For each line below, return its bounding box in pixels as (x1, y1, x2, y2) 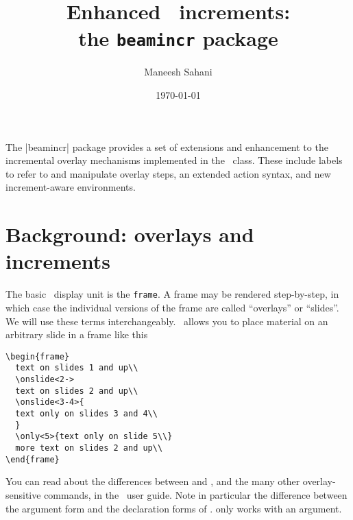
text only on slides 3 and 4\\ (15, 409, 158, 419)
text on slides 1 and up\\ (15, 363, 138, 373)
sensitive (5, 487, 41, 501)
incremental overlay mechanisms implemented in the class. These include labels (5, 153, 343, 167)
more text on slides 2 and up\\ (15, 443, 163, 453)
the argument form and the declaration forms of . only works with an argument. (5, 501, 342, 515)
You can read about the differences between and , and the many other (5, 474, 300, 488)
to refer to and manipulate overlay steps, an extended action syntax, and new (5, 166, 331, 180)
